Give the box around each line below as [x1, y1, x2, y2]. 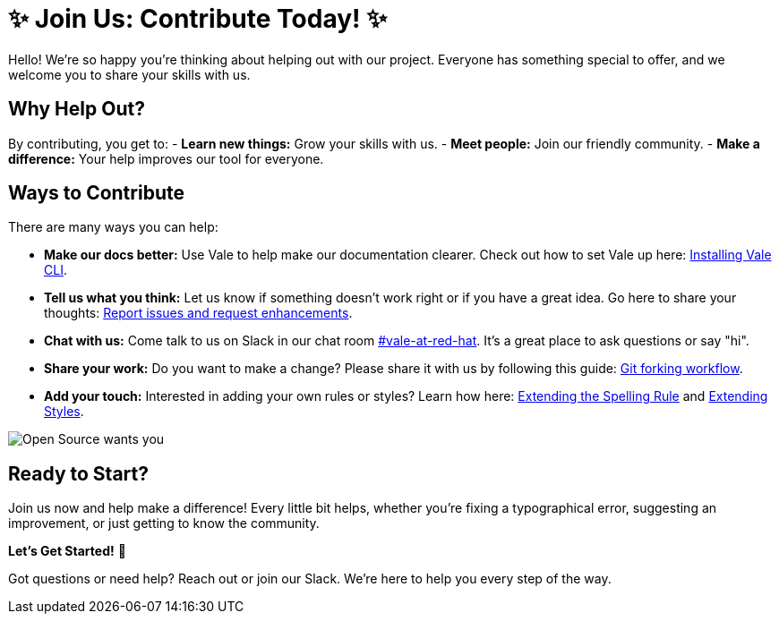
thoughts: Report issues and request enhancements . [44, 305, 353, 321]
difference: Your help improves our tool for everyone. [8, 150, 324, 166]
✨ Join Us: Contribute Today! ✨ [8, 4, 388, 34]
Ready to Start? [8, 462, 149, 485]
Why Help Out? [8, 98, 145, 121]
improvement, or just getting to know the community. [8, 515, 320, 532]
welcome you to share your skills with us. [8, 66, 251, 82]
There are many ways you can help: [8, 219, 218, 235]
